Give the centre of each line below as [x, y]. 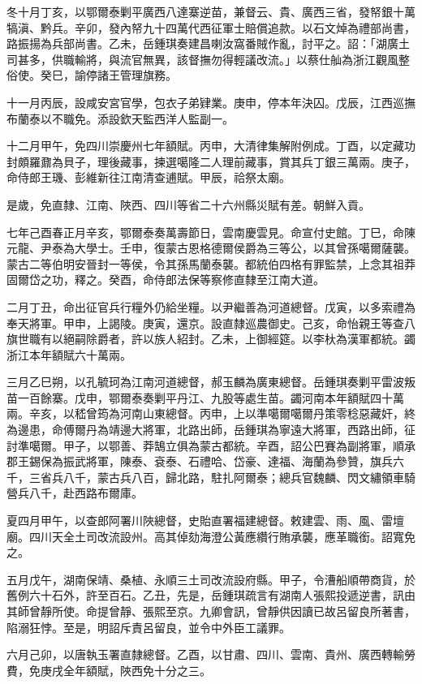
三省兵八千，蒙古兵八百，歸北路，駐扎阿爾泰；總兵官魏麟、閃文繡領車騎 [222, 477]
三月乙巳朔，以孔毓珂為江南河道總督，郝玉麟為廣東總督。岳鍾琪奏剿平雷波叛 [211, 382]
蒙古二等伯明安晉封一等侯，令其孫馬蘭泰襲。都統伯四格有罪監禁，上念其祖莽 [211, 263]
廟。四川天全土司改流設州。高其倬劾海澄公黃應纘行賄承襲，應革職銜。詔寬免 [211, 536]
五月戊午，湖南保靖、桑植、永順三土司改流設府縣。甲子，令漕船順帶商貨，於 [211, 579]
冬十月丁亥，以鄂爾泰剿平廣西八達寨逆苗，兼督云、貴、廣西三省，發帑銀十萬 [211, 11]
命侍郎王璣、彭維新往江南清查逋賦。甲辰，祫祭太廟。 [149, 177]
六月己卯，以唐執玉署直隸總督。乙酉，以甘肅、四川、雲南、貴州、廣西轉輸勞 [211, 654]
